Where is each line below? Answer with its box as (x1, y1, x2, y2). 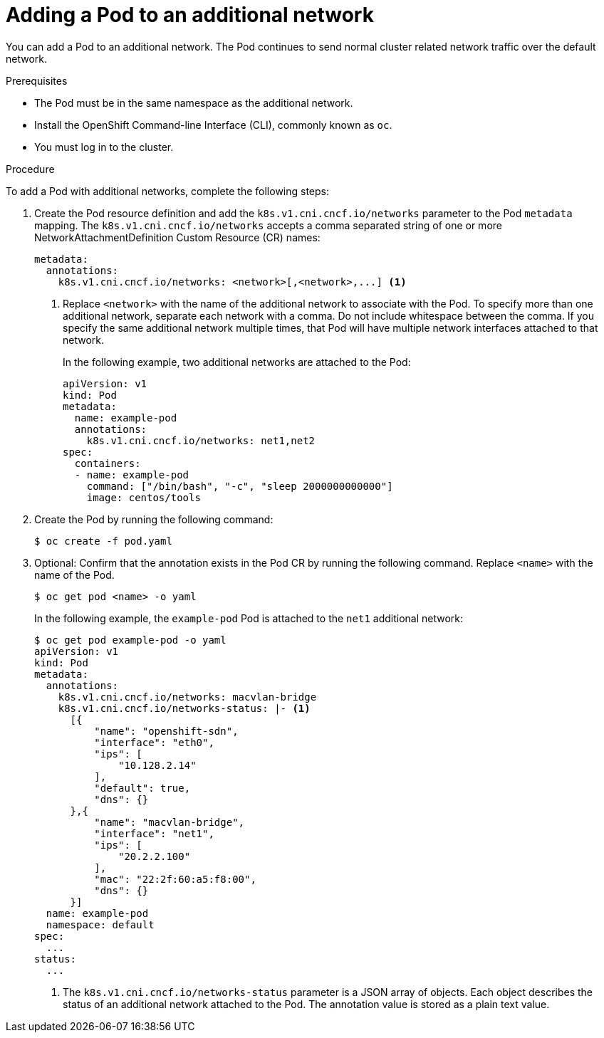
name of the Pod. (34, 568, 115, 581)
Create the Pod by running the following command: (34, 513, 274, 525)
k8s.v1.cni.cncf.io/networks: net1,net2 (86, 434, 316, 446)
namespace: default (46, 918, 155, 930)
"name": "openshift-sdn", (94, 725, 239, 737)
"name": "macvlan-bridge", (94, 816, 245, 828)
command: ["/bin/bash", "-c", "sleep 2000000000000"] (86, 480, 393, 492)
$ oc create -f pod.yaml (34, 535, 172, 547)
